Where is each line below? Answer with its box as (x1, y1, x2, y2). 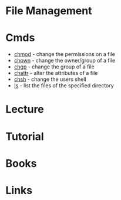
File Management (5, 4, 92, 18)
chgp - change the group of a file (14, 63, 95, 70)
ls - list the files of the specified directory (14, 82, 114, 89)
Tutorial (5, 130, 45, 143)
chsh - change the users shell (14, 76, 86, 83)
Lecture (5, 103, 45, 116)
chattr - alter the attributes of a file (14, 70, 98, 77)
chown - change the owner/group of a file (14, 57, 116, 64)
